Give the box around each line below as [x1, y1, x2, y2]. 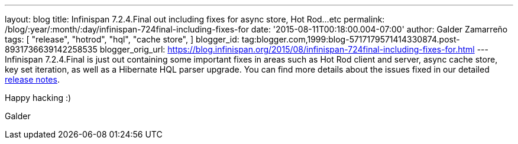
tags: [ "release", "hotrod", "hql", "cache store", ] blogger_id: [5, 34, 239, 44]
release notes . [5, 74, 60, 84]
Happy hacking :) [5, 93, 72, 103]
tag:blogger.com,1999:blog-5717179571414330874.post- [241, 34, 460, 44]
